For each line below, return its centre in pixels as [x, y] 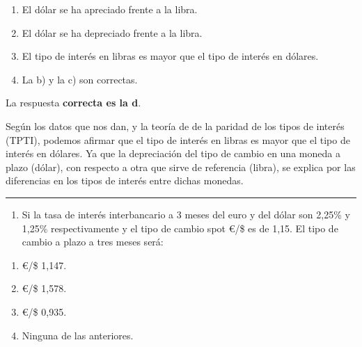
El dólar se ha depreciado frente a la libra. [112, 32]
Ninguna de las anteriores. [78, 335]
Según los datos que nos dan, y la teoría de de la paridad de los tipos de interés [175, 126]
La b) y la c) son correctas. [80, 79]
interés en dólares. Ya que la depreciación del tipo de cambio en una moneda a [173, 153]
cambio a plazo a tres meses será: [93, 242]
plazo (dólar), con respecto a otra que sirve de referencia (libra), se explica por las [181, 167]
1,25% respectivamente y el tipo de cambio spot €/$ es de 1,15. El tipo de [180, 228]
